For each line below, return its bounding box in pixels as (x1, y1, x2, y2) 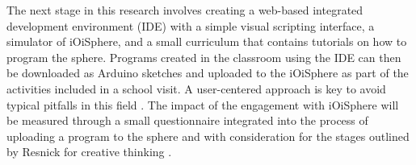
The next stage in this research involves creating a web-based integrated (6, 2, 363, 18)
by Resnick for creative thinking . (6, 143, 172, 160)
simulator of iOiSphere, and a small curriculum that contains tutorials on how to (6, 33, 407, 50)
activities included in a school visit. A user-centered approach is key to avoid (6, 80, 386, 97)
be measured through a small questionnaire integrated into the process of (6, 112, 368, 129)
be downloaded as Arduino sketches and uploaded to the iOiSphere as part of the (6, 64, 409, 81)
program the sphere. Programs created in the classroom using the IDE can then (6, 48, 401, 65)
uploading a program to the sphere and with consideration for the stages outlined (6, 127, 410, 144)
